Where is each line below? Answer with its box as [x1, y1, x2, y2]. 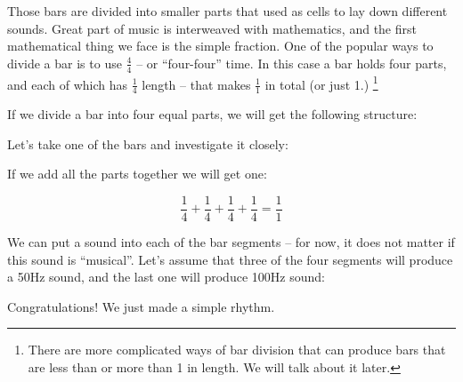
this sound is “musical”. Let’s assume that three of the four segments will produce [7, 250, 453, 268]
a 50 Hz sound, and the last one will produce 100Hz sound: [7, 267, 325, 286]
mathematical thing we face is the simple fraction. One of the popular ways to [7, 36, 434, 55]
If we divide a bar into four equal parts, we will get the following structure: [7, 105, 418, 123]
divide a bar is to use [7, 53, 122, 72]
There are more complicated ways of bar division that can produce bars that [28, 340, 446, 359]
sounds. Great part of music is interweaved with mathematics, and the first [7, 19, 417, 37]
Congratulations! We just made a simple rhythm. [7, 297, 275, 315]
